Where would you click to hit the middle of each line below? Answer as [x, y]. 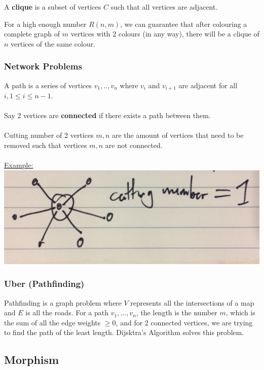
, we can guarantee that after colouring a [184, 24]
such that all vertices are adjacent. [164, 7]
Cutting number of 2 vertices [49, 135]
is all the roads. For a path [67, 312]
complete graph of [32, 34]
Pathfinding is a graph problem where [63, 302]
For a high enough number [45, 24]
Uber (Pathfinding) [44, 284]
